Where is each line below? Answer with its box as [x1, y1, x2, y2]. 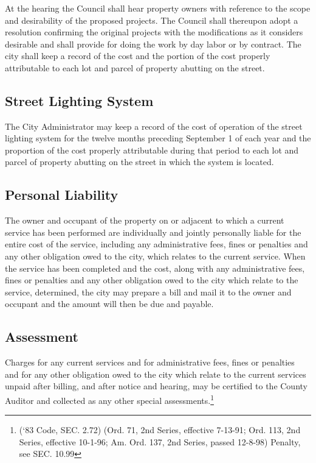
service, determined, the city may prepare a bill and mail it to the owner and [5, 285, 292, 298]
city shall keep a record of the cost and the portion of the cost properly [5, 49, 270, 62]
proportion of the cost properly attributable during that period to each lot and [5, 143, 299, 156]
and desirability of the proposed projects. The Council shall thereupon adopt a [5, 13, 298, 26]
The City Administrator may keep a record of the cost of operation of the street [5, 119, 303, 132]
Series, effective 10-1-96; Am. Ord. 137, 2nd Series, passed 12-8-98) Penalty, [19, 435, 301, 448]
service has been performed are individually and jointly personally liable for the [5, 225, 301, 238]
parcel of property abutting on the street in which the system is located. [5, 155, 274, 168]
